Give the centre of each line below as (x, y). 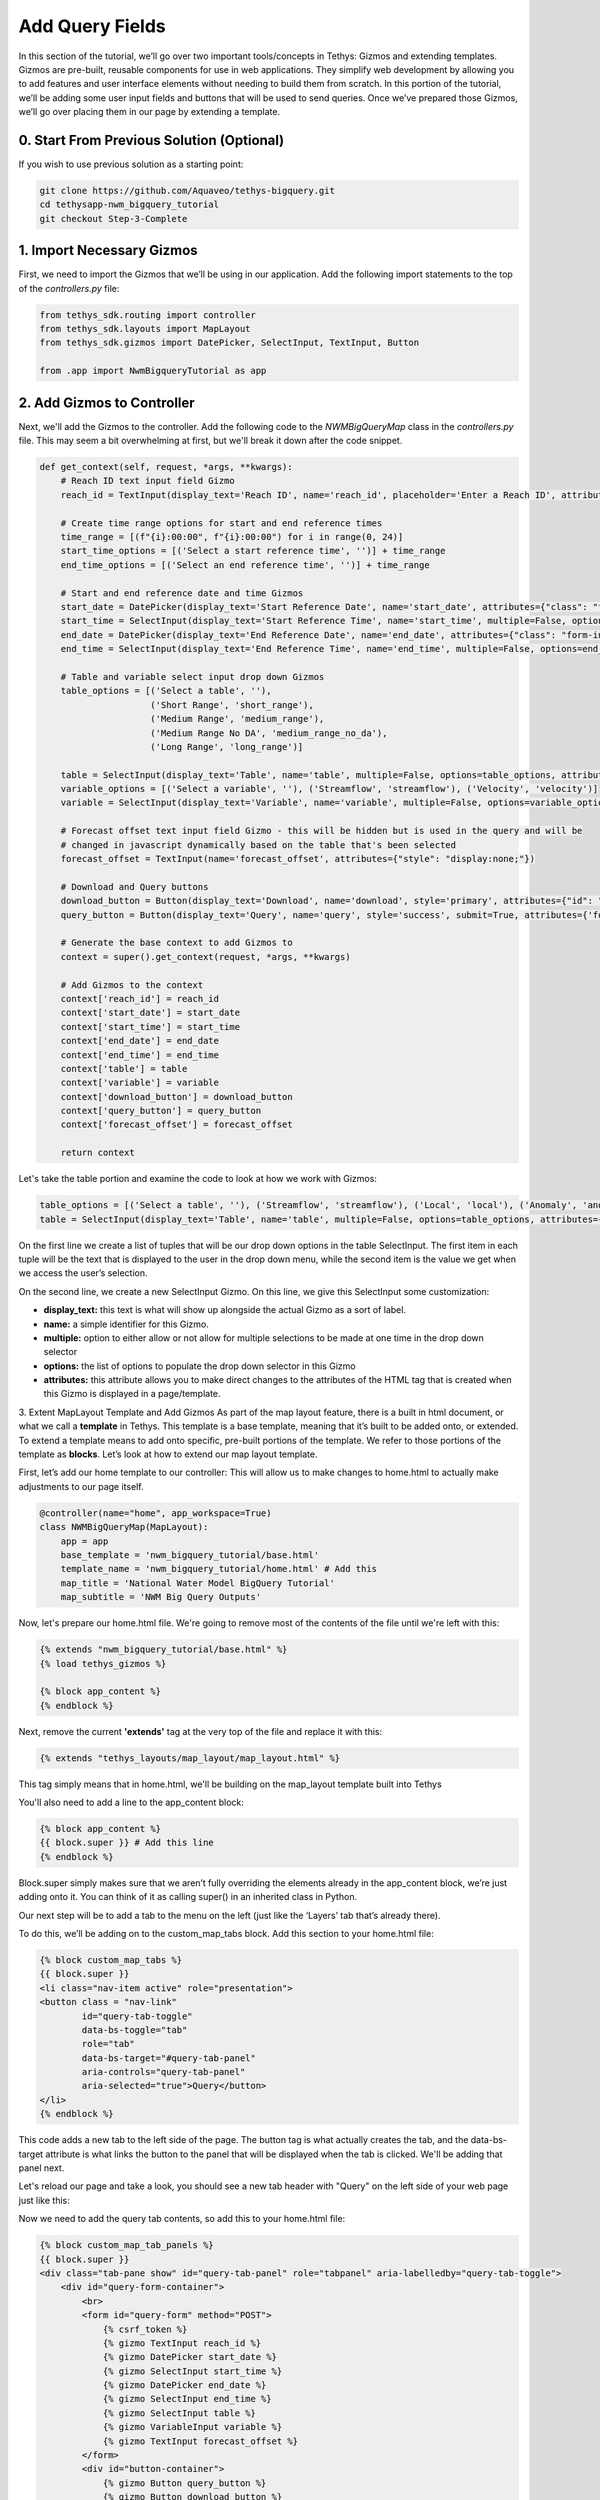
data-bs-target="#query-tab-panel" (169, 2058)
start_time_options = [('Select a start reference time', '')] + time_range (253, 551)
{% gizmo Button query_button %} (184, 2483)
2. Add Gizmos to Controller (106, 402)
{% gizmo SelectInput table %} (179, 2413)
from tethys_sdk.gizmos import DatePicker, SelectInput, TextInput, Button (229, 343)
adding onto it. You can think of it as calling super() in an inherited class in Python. (188, 1897)
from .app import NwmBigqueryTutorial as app (153, 371)
